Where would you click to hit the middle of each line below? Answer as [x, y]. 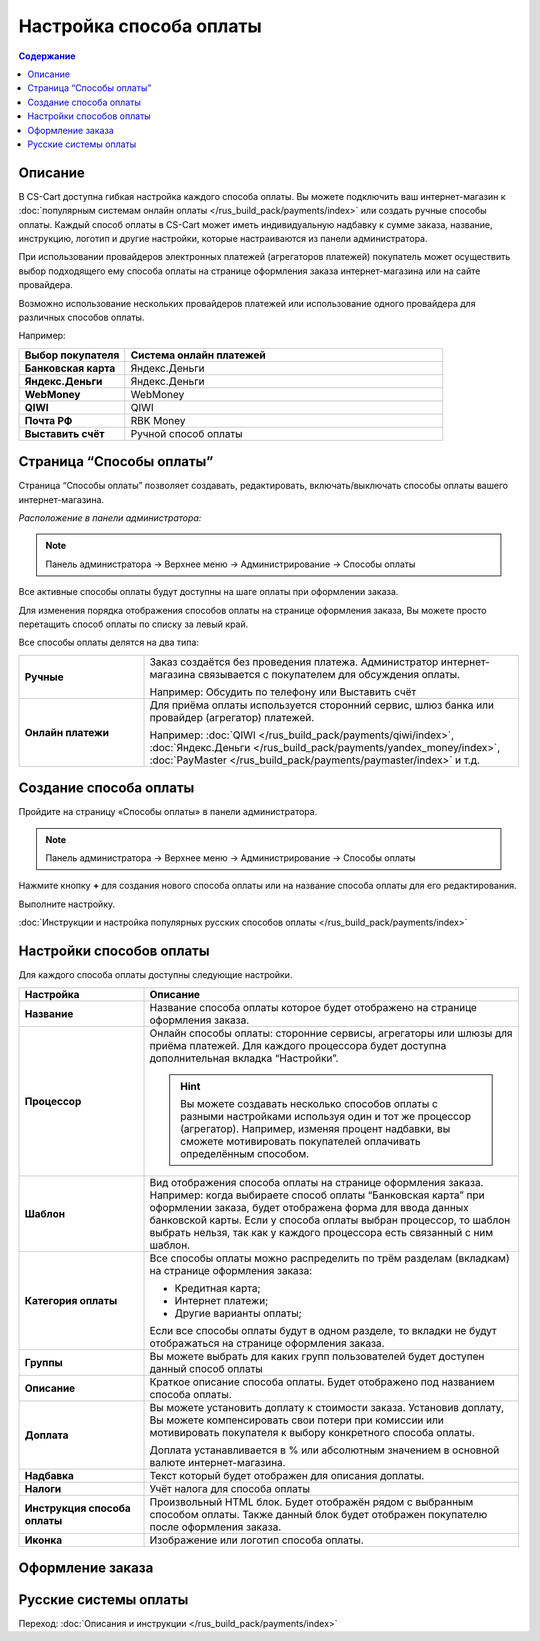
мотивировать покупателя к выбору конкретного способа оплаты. [312, 1432]
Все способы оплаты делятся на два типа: [109, 642]
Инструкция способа [78, 1508]
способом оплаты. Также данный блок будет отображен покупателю [318, 1514]
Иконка [43, 1540]
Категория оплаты [71, 1300]
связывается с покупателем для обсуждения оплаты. [329, 674]
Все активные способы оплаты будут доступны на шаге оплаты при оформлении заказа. [208, 592]
